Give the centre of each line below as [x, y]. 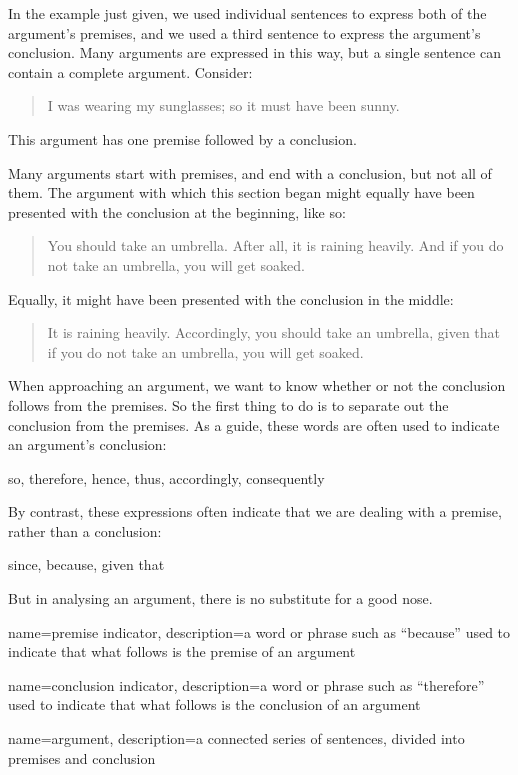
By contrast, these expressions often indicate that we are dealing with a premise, [255, 511]
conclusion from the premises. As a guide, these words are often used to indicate [254, 424]
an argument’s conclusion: [87, 444]
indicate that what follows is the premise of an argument [182, 651]
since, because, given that [86, 564]
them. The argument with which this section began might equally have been [241, 192]
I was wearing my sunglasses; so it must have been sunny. [223, 105]
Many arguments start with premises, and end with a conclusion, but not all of [250, 172]
